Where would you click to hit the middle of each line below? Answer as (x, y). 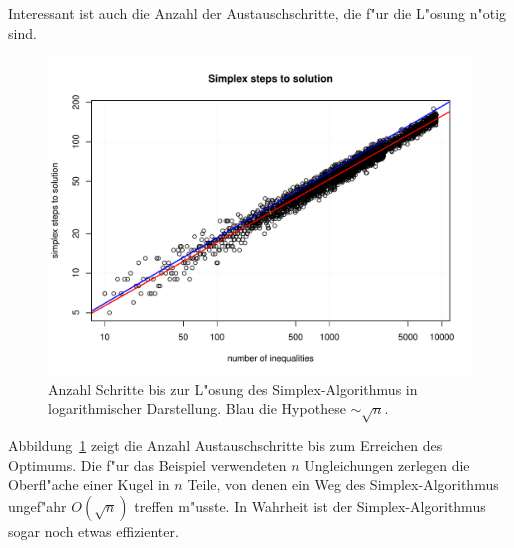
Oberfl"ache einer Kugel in (89, 484)
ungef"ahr (37, 505)
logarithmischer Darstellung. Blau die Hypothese (197, 408)
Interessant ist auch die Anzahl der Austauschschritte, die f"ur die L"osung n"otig (257, 13)
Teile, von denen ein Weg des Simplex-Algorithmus (343, 484)
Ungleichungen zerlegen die (387, 464)
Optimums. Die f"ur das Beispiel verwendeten (147, 464)
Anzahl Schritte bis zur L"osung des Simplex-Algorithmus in (233, 388)
